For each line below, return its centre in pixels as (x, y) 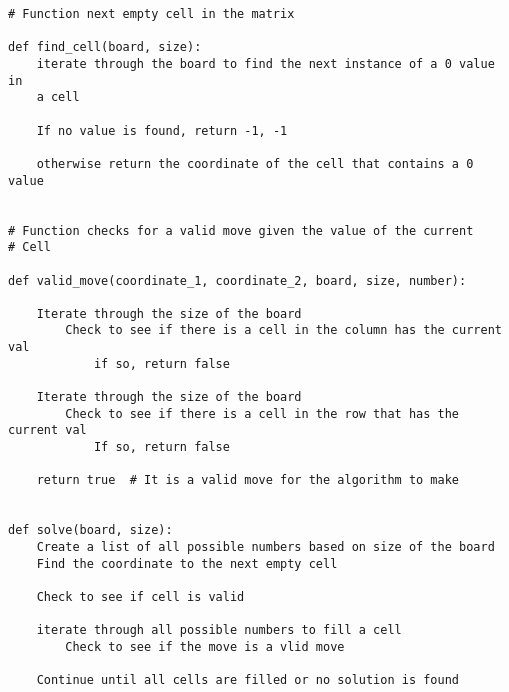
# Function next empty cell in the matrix (151, 14)
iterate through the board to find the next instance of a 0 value (265, 63)
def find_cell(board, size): (105, 47)
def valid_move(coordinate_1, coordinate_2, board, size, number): (237, 280)
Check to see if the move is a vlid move (205, 646)
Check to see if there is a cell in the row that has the (262, 413)
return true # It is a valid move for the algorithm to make (248, 480)
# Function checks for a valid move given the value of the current (241, 230)
